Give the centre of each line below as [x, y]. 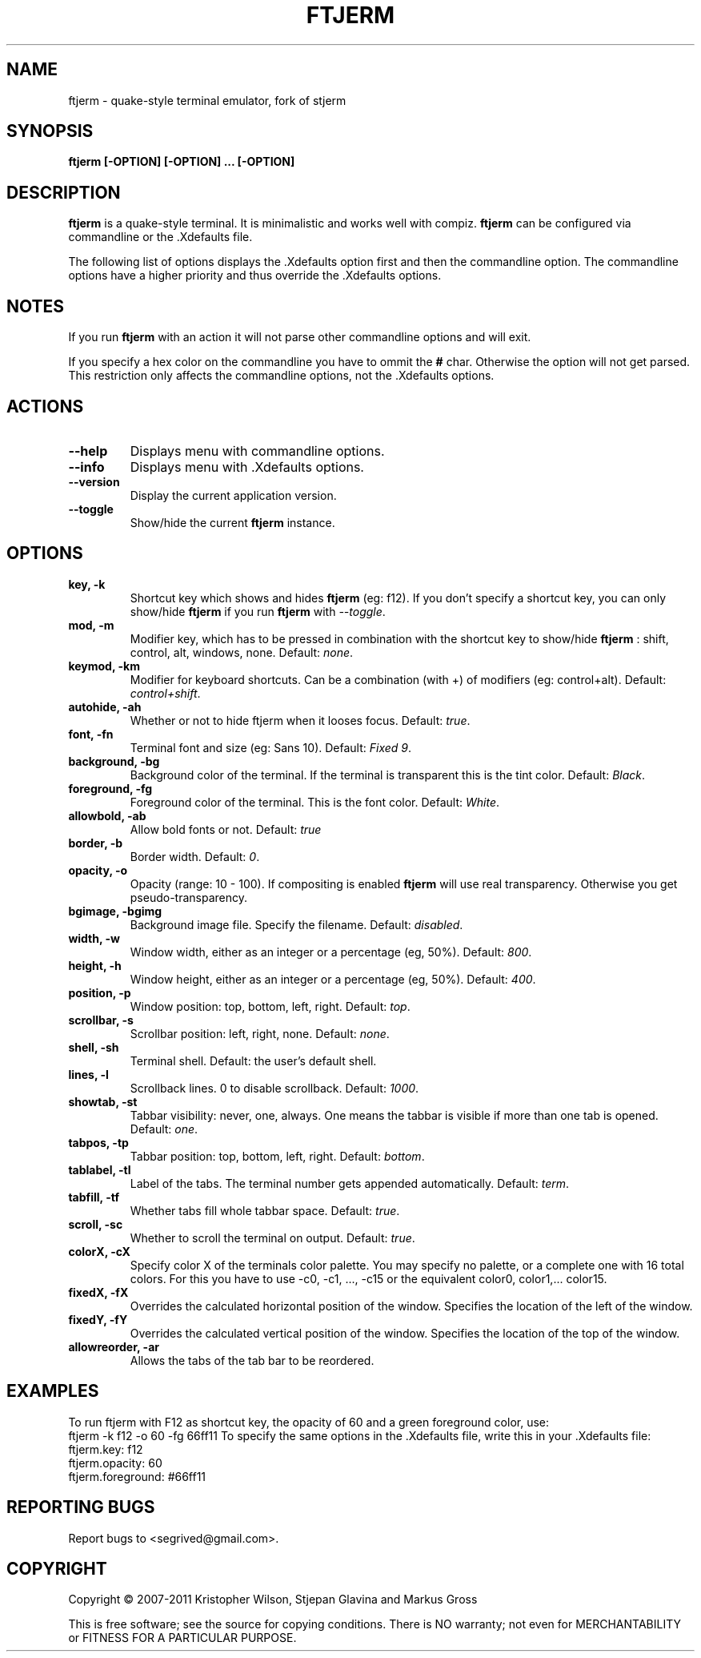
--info [86, 467]
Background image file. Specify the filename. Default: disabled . [296, 924]
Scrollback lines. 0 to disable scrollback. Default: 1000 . [274, 1088]
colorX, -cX [99, 1251]
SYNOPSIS [50, 131]
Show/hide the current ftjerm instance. [232, 522]
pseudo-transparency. [189, 897]
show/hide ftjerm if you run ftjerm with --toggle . [258, 611]
